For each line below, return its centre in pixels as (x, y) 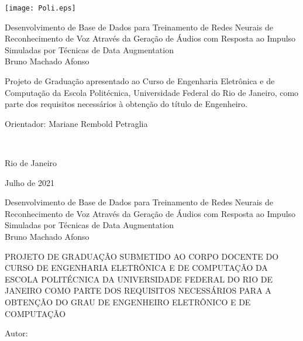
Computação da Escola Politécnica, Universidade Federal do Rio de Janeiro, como (152, 92)
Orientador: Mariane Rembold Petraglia (76, 123)
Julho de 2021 (30, 182)
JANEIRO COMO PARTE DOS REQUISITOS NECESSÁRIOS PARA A (138, 290)
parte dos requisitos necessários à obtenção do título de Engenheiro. (126, 104)
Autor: (16, 333)
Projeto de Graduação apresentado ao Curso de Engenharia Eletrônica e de (140, 81)
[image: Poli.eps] (40, 8)
